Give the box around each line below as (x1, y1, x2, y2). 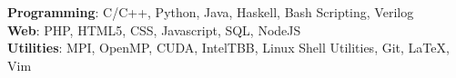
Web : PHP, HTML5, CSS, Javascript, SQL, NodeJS (7, 20, 301, 39)
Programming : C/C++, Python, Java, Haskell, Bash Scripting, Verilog (7, 3, 414, 21)
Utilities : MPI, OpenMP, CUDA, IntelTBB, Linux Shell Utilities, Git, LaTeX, (7, 38, 450, 57)
